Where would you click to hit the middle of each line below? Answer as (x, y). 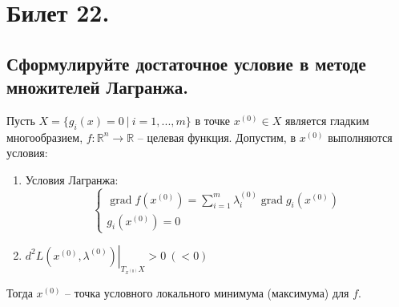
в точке (213, 120)
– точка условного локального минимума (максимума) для (207, 293)
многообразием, (45, 137)
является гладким (327, 120)
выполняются (360, 137)
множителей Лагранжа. (97, 87)
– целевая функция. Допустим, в (217, 137)
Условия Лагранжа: (72, 179)
